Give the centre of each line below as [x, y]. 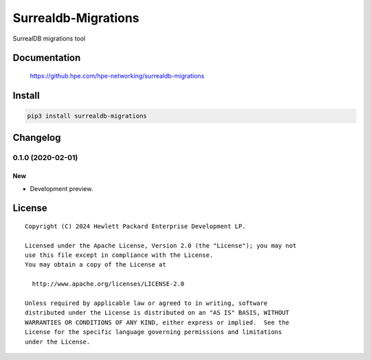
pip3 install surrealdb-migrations [87, 116]
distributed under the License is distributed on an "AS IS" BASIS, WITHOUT [157, 313]
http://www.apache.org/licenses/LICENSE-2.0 [108, 284]
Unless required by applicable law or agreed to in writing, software [146, 303]
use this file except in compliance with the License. [119, 255]
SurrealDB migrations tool [49, 38]
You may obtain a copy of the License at [95, 265]
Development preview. [61, 188]
